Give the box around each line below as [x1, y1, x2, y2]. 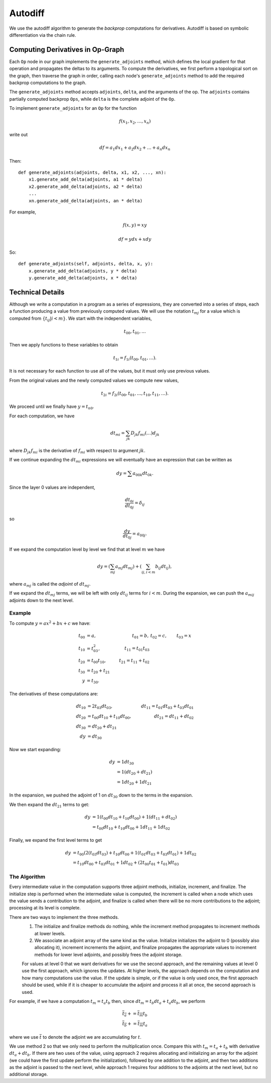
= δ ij [134, 500, 145, 507]
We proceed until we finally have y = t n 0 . [9, 403, 94, 411]
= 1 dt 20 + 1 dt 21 [116, 779, 152, 786]
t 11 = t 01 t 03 [124, 645, 150, 653]
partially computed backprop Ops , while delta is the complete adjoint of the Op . [9, 96, 176, 102]
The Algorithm [9, 873, 46, 880]
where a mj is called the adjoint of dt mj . [9, 581, 91, 588]
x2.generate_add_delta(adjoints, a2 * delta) [28, 184, 143, 189]
